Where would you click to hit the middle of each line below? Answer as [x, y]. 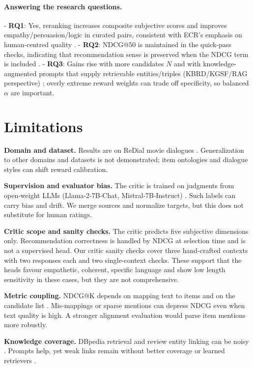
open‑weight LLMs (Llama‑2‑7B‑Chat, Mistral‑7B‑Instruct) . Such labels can [120, 195]
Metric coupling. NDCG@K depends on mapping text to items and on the [120, 296]
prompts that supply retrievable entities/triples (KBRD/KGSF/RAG [143, 73]
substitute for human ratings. [48, 214]
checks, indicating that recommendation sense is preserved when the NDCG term [126, 54]
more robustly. [26, 325]
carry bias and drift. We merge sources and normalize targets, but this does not [124, 205]
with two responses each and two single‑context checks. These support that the [123, 260]
